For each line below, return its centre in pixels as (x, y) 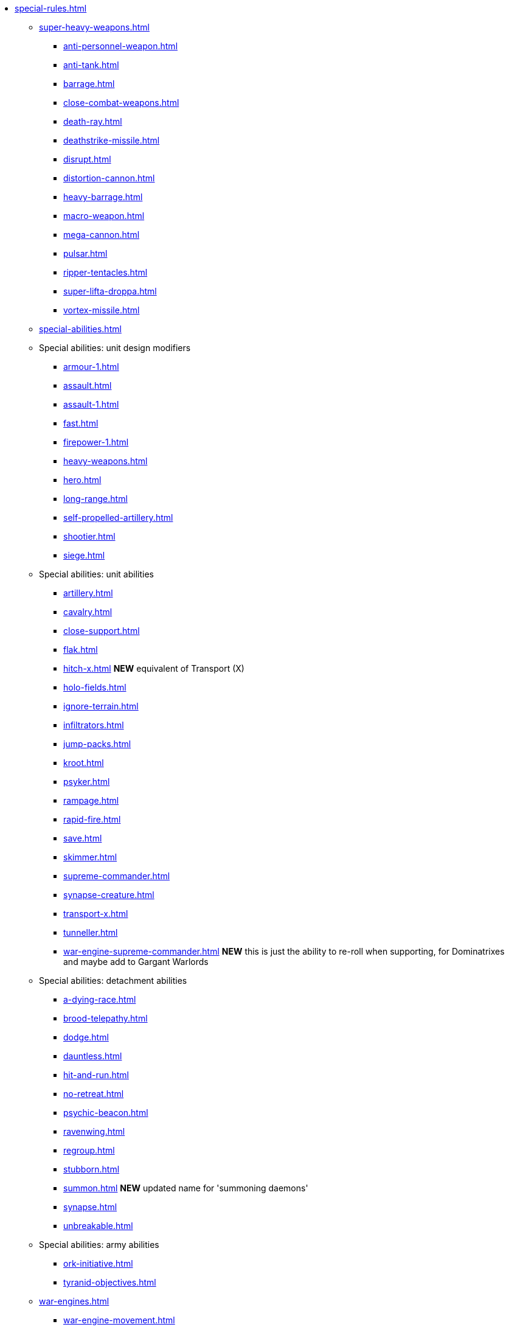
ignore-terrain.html (101, 706)
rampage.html (91, 800)
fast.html (81, 423)
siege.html (84, 555)
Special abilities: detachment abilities (113, 980)
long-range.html (95, 499)
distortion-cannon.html (109, 178)
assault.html (88, 385)
